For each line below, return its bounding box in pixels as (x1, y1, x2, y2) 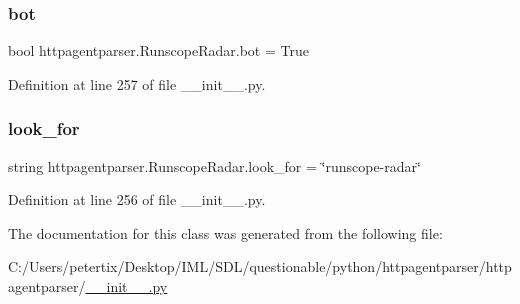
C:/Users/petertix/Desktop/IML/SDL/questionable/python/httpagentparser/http (8, 256, 512, 277)
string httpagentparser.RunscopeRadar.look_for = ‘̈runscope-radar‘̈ (8, 155, 421, 176)
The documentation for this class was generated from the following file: (8, 222, 443, 243)
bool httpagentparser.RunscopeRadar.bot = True (8, 40, 309, 61)
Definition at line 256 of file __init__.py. (8, 189, 266, 210)
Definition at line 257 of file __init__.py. (8, 73, 266, 94)
